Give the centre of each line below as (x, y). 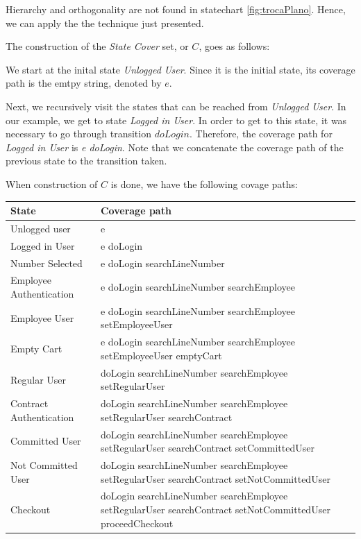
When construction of (52, 183)
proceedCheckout (137, 523)
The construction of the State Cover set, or (97, 46)
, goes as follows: (234, 46)
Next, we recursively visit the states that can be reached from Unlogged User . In (176, 106)
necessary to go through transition (78, 134)
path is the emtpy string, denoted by (84, 83)
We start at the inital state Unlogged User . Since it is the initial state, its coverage (180, 69)
